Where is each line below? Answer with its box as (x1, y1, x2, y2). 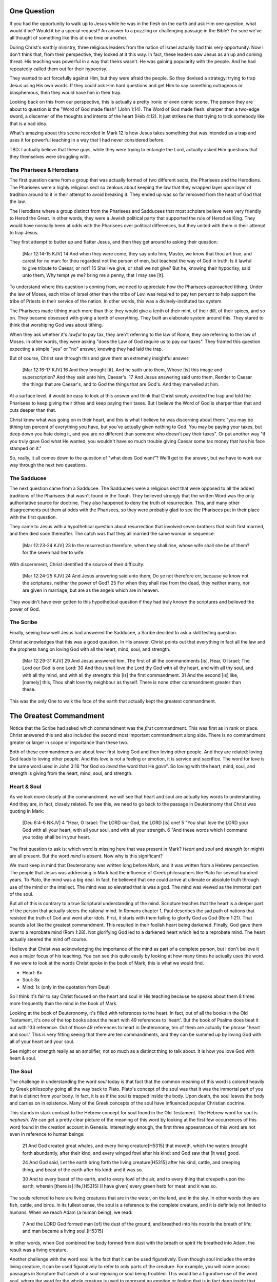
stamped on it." (9, 445, 42, 451)
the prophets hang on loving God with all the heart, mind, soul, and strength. (9, 646, 171, 652)
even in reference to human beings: (9, 1131, 85, 1137)
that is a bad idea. (9, 121, 47, 127)
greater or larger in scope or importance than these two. (9, 739, 128, 746)
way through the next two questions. (9, 462, 87, 468)
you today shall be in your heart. (22, 834, 91, 840)
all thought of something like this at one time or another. (9, 35, 128, 41)
